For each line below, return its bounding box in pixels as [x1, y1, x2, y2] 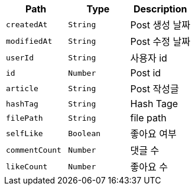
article [6, 83, 38, 93]
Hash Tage [130, 98, 178, 110]
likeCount [6, 162, 48, 171]
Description [134, 3, 187, 15]
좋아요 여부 [130, 128, 177, 140]
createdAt [6, 20, 48, 29]
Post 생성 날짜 [130, 19, 190, 31]
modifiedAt [6, 36, 53, 46]
